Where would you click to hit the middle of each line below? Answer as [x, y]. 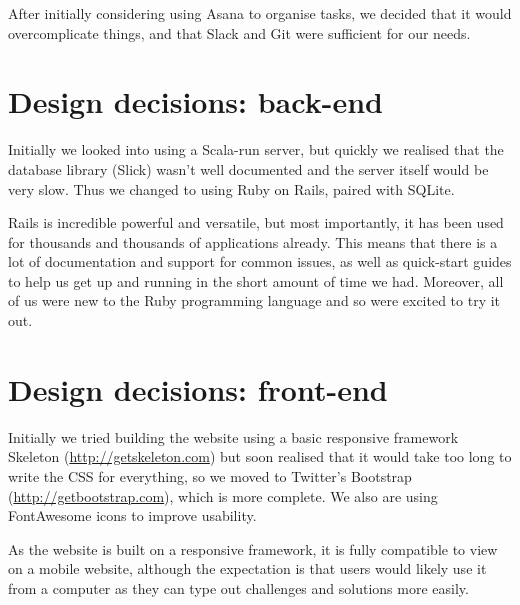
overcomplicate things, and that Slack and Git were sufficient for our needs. [239, 32]
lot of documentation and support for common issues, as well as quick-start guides [260, 261]
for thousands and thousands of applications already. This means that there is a [253, 241]
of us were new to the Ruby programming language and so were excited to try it [254, 300]
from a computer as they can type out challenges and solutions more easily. [238, 587]
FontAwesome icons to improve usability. [132, 515]
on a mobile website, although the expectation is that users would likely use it [247, 568]
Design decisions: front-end [198, 388]
